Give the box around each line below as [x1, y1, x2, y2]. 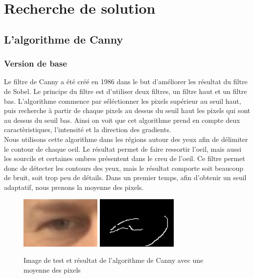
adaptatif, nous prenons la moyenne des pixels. [4, 182, 144, 192]
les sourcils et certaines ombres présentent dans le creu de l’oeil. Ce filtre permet [4, 153, 245, 163]
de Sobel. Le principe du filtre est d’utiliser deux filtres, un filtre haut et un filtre [4, 86, 247, 96]
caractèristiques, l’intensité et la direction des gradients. [4, 124, 171, 135]
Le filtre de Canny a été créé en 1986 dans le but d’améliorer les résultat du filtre [4, 76, 248, 87]
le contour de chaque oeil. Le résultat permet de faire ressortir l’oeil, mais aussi [4, 143, 242, 154]
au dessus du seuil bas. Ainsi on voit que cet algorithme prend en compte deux [4, 115, 240, 125]
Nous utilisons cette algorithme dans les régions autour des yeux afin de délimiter [4, 134, 248, 144]
